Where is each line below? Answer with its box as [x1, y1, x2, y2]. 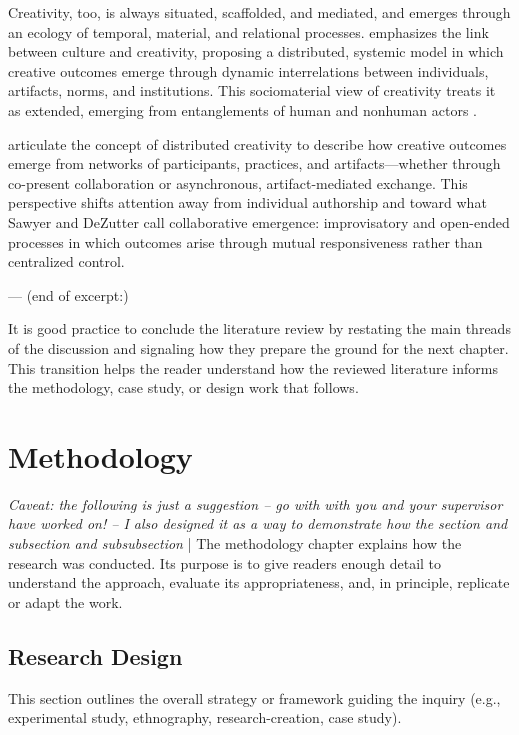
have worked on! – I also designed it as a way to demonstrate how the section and [8, 513, 508, 534]
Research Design [8, 640, 183, 671]
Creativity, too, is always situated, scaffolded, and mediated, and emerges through [8, 2, 511, 22]
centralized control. [8, 251, 125, 272]
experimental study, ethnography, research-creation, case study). [8, 707, 402, 728]
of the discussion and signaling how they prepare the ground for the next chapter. [8, 337, 509, 358]
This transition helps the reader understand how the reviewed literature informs [8, 357, 498, 378]
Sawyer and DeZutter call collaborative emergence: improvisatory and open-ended [8, 211, 510, 232]
